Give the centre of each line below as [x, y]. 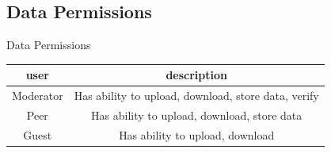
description [196, 75]
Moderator [38, 96]
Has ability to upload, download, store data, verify [196, 96]
